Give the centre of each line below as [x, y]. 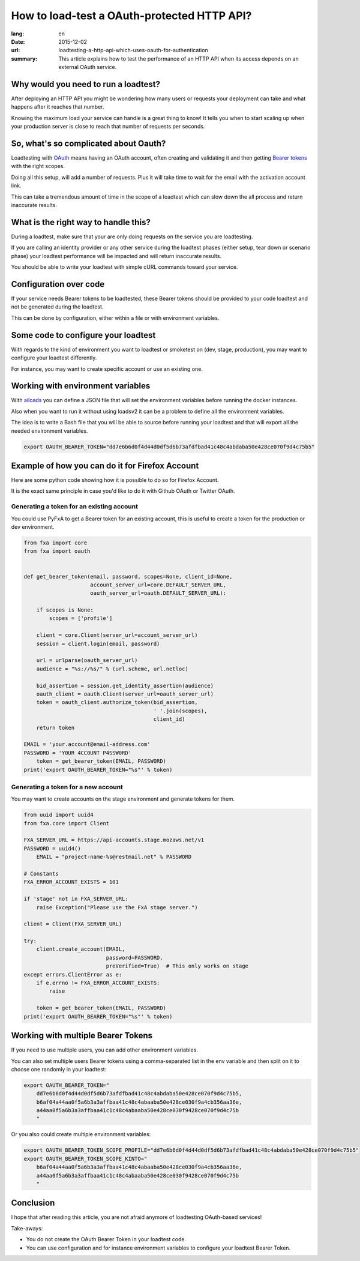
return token [55, 727]
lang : [18, 34]
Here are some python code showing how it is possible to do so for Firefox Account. [115, 480]
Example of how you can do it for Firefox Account [105, 465]
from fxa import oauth [57, 551]
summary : [24, 59]
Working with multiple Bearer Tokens [82, 1036]
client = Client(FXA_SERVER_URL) [73, 924]
